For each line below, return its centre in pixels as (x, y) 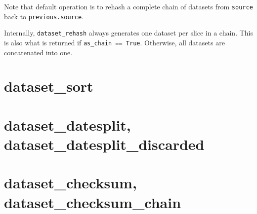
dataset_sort (49, 86)
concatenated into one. (38, 52)
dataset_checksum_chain (93, 202)
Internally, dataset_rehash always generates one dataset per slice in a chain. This (128, 33)
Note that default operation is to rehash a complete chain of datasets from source (128, 6)
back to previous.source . (44, 16)
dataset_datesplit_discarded (104, 144)
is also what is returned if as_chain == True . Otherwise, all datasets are (114, 42)
